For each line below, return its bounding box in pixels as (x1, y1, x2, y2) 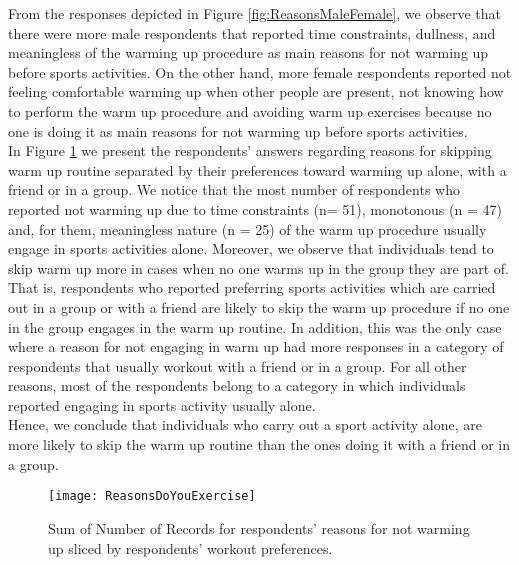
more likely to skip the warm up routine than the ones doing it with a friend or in (8, 434, 511, 455)
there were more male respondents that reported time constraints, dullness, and (8, 22, 496, 43)
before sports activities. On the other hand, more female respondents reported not (8, 61, 512, 82)
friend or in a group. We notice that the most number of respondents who (8, 179, 460, 200)
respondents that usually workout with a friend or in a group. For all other (8, 355, 467, 376)
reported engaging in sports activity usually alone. (8, 394, 316, 415)
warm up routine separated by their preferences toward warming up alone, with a (8, 159, 507, 180)
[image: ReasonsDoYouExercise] (48, 489, 256, 504)
